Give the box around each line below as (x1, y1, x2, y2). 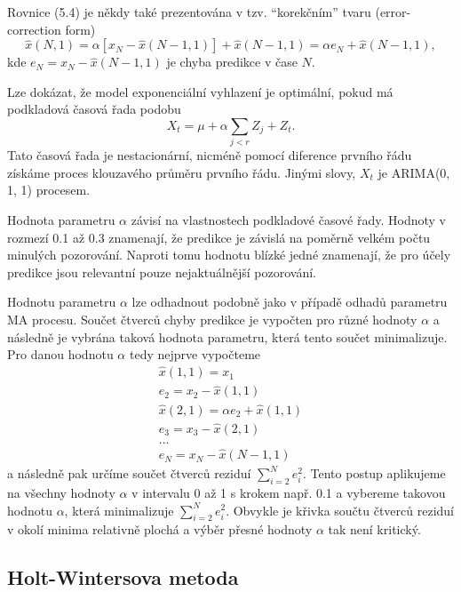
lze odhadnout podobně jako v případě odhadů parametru (131, 292, 448, 311)
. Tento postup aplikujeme (302, 464, 446, 483)
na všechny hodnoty (7, 483, 115, 501)
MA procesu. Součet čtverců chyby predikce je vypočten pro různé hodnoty (7, 310, 417, 329)
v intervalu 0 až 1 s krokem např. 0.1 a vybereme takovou (131, 483, 446, 501)
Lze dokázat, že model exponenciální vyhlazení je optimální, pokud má (7, 82, 393, 100)
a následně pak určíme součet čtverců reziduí (7, 464, 251, 483)
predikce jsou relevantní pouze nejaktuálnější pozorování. (7, 262, 316, 281)
